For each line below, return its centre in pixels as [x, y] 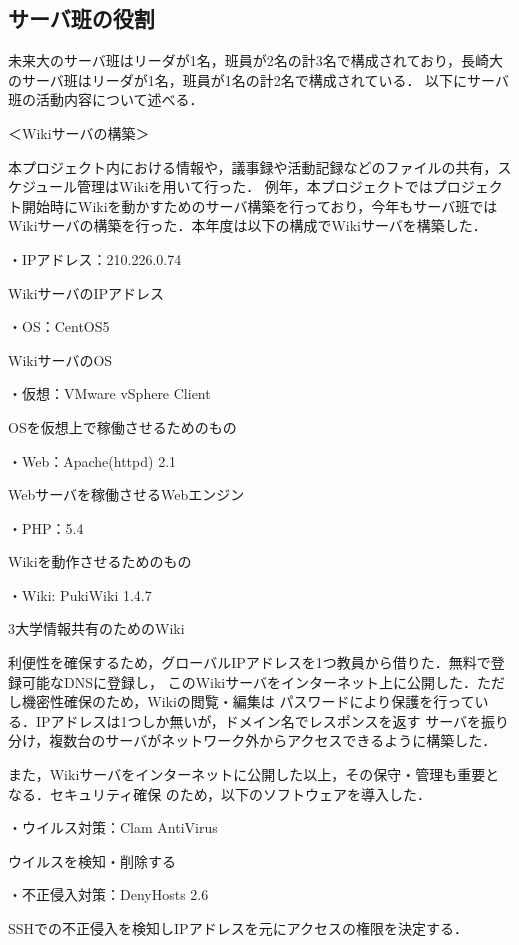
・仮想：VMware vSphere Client [109, 393]
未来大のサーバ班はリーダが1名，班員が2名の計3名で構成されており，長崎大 [256, 60]
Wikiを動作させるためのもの [100, 561]
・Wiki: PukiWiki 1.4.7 [80, 594]
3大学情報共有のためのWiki [96, 628]
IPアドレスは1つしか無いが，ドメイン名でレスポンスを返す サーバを [258, 720]
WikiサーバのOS [60, 359]
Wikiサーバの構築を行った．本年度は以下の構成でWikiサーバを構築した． [247, 225]
